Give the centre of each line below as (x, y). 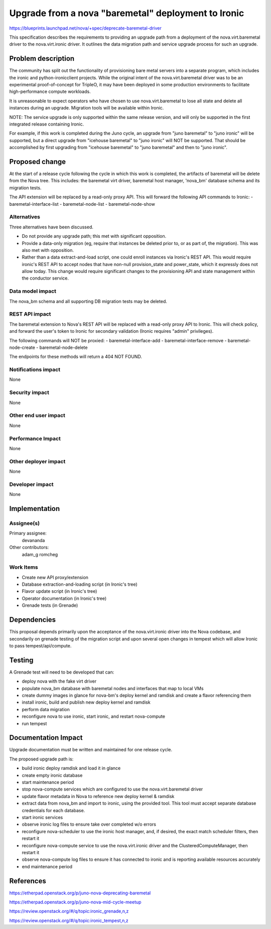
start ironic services (42, 817)
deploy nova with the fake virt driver (59, 681)
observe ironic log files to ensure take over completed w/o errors (89, 824)
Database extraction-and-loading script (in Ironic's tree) (80, 584)
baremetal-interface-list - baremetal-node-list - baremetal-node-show (82, 204)
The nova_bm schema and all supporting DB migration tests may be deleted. (88, 301)
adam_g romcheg (40, 554)
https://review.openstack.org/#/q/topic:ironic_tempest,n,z (69, 920)
